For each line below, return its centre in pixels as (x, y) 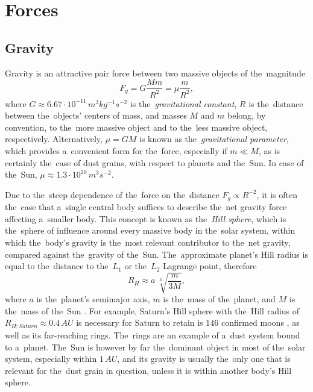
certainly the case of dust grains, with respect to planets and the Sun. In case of (154, 162)
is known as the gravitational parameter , (214, 139)
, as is (269, 150)
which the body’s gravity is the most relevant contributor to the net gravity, (148, 242)
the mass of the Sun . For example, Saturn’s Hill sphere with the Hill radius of (152, 310)
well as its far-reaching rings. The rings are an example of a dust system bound (153, 334)
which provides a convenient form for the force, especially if (116, 150)
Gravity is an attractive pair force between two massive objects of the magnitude (155, 73)
